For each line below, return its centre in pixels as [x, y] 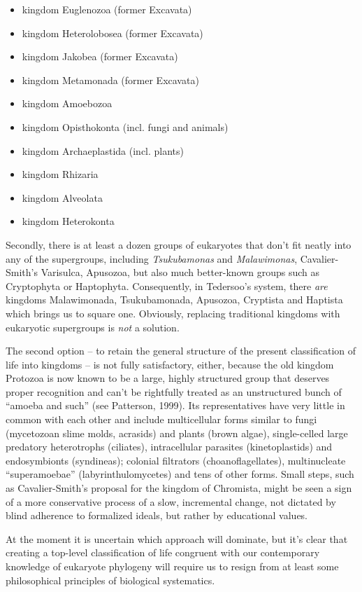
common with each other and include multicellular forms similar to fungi [161, 419]
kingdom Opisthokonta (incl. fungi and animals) [125, 126]
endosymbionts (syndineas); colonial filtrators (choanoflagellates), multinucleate [176, 460]
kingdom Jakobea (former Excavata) [100, 56]
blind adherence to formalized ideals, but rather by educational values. [157, 515]
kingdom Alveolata [62, 197]
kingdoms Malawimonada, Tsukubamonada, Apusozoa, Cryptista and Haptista [174, 300]
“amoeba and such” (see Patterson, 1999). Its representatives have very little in [175, 405]
